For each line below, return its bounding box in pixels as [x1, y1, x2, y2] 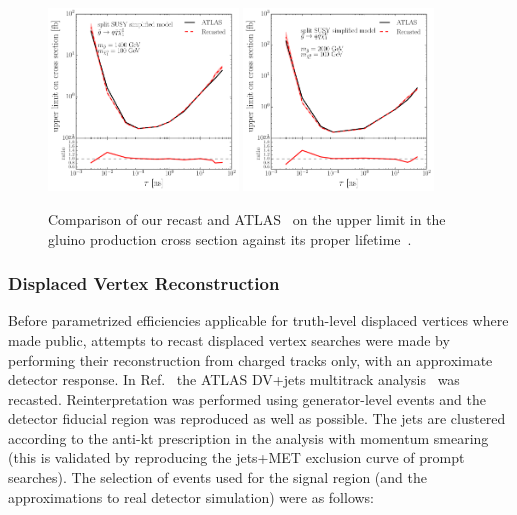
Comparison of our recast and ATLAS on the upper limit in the [48, 208, 446, 229]
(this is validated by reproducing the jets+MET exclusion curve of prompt [8, 447, 465, 468]
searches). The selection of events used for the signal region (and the [8, 467, 427, 488]
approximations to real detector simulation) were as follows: [8, 486, 375, 507]
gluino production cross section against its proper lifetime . [48, 228, 412, 249]
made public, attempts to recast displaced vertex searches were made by [8, 329, 450, 350]
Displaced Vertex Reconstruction [8, 271, 280, 296]
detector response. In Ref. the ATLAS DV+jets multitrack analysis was [8, 369, 460, 390]
